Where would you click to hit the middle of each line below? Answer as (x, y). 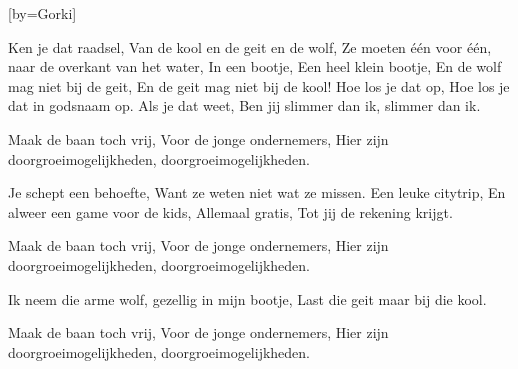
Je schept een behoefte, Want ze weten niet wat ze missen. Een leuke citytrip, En (257, 192)
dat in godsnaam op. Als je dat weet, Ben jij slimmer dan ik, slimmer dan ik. (244, 105)
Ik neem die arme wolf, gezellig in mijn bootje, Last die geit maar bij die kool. (247, 298)
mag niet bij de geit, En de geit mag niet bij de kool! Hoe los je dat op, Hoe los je (259, 85)
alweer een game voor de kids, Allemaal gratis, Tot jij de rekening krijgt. (230, 211)
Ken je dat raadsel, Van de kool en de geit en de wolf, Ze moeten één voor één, (250, 46)
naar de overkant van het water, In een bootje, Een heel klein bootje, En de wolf (255, 66)
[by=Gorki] (42, 13)
